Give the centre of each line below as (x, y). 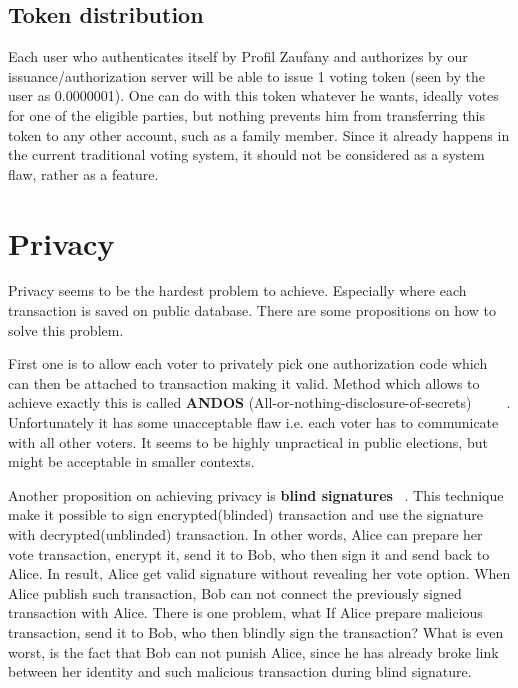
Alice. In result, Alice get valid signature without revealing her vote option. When (259, 573)
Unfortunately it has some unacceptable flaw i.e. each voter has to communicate (253, 422)
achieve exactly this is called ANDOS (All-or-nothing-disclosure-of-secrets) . (259, 402)
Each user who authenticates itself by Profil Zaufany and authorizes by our (238, 56)
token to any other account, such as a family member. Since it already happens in (259, 134)
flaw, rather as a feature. (83, 173)
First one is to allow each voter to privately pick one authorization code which (248, 363)
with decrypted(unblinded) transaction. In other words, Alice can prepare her (245, 534)
